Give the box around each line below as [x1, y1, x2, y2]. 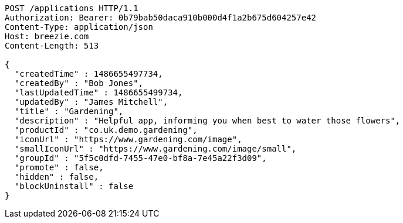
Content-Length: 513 [5, 41, 99, 50]
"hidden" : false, [14, 172, 99, 181]
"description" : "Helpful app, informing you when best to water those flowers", [14, 116, 401, 125]
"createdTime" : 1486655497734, [14, 69, 163, 78]
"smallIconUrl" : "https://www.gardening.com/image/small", [14, 144, 297, 153]
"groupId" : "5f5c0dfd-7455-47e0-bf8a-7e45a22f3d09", [14, 153, 267, 163]
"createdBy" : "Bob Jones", [14, 78, 144, 88]
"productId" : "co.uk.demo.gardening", [14, 125, 198, 135]
